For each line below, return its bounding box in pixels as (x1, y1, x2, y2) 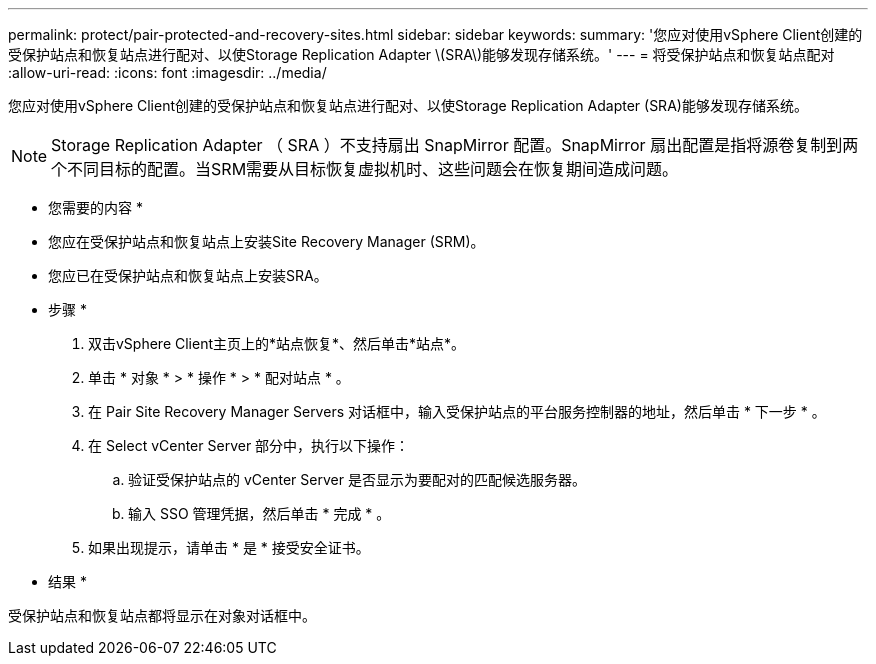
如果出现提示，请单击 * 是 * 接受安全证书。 (88, 539, 370, 556)
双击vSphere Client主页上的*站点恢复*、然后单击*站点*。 (88, 335, 466, 352)
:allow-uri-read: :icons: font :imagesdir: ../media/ (8, 64, 327, 81)
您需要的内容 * (48, 199, 143, 216)
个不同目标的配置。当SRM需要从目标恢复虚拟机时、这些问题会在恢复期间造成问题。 (51, 159, 679, 179)
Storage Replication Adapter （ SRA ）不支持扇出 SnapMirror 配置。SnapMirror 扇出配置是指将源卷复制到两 (51, 135, 859, 155)
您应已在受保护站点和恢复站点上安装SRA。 (48, 267, 328, 284)
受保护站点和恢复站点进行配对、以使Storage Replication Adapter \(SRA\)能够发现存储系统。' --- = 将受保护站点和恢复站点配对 (8, 46, 835, 63)
